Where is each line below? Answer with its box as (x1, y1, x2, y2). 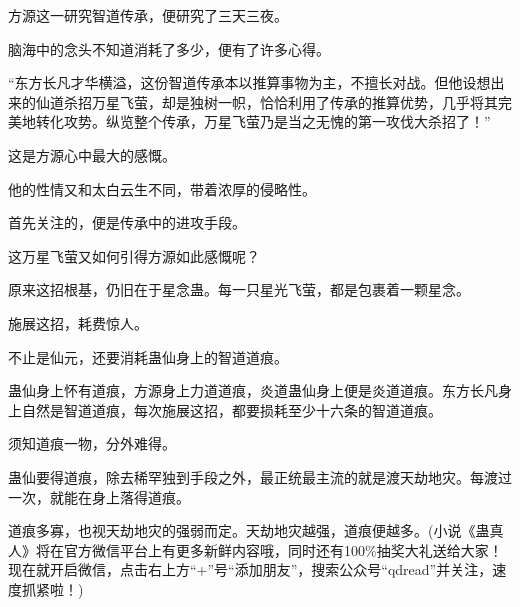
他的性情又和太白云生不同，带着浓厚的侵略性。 (8, 178, 316, 199)
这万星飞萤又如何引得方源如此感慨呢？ (8, 245, 260, 266)
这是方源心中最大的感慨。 (8, 144, 176, 165)
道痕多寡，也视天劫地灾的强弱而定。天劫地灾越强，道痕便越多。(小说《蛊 (8, 520, 490, 541)
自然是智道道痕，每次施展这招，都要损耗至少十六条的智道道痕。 (21, 399, 442, 420)
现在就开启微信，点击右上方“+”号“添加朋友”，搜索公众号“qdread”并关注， (8, 559, 493, 580)
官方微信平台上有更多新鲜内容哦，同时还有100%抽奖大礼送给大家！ (63, 539, 503, 560)
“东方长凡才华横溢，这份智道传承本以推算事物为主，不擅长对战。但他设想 (8, 72, 491, 93)
